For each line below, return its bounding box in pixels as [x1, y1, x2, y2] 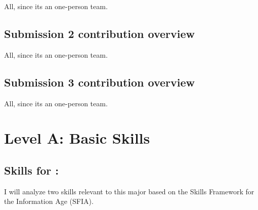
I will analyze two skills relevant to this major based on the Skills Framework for [4, 186, 254, 196]
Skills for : [4, 162, 59, 178]
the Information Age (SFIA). [4, 196, 94, 206]
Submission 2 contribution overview [4, 25, 195, 41]
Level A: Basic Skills [4, 128, 150, 148]
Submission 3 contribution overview [4, 74, 195, 90]
